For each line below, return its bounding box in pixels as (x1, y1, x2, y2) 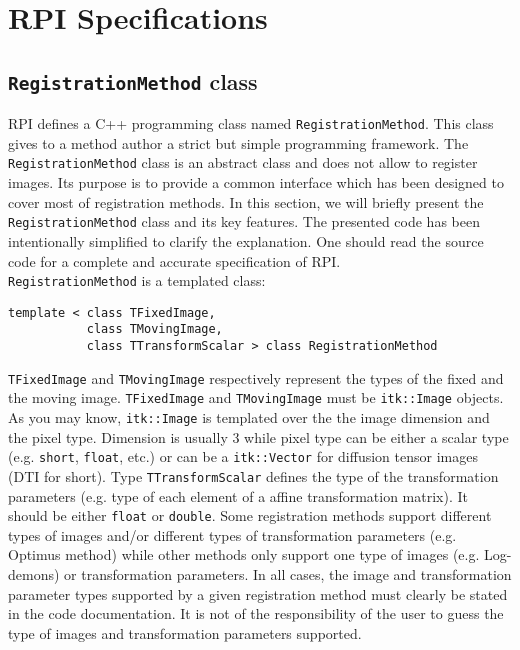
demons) (8, 564, 60, 585)
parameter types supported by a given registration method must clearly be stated (8, 583, 508, 604)
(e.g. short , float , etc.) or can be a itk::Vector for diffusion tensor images (8, 446, 478, 467)
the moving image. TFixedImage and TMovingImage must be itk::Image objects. (8, 387, 504, 408)
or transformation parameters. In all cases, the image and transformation (64, 564, 512, 585)
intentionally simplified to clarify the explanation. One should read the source (8, 230, 484, 251)
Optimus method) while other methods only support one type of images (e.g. (8, 544, 480, 565)
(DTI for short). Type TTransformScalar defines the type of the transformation (8, 465, 499, 486)
